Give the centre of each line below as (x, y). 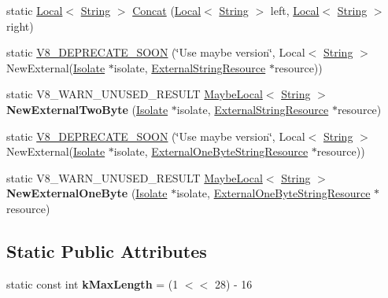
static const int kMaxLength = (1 (92, 283)
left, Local (295, 10)
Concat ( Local (167, 10)
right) (20, 26)
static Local (35, 10)
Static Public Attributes (107, 250)
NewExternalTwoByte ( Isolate (87, 109)
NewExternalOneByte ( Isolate (87, 193)
